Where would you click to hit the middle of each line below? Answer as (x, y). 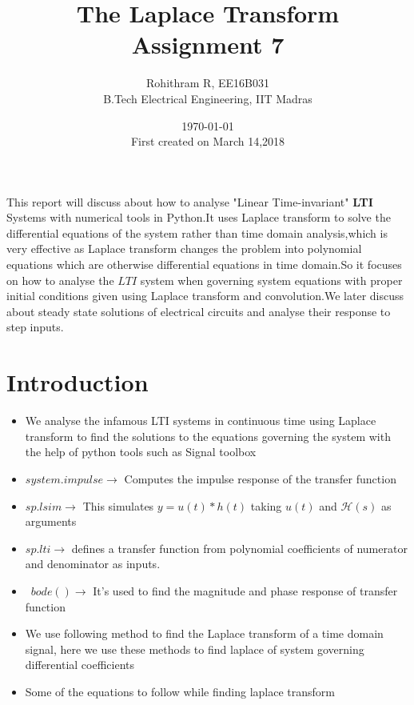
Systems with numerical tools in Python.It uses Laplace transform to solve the (199, 217)
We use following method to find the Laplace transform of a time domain (204, 633)
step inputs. (35, 327)
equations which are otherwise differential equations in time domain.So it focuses (204, 264)
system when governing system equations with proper (271, 280)
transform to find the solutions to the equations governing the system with (208, 436)
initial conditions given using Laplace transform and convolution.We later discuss (205, 296)
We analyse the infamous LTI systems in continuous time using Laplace (201, 421)
